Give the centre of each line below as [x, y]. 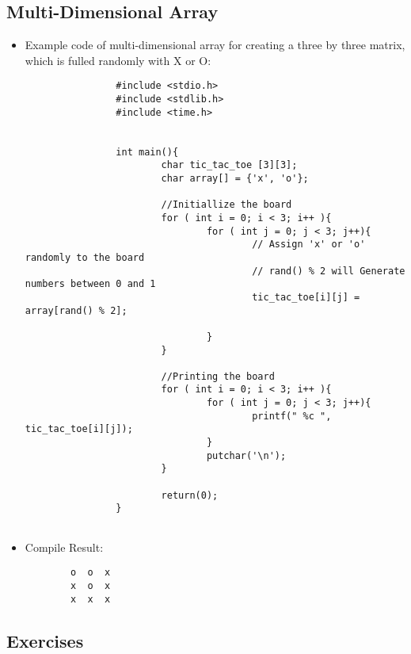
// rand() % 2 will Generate [329, 271]
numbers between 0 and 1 [90, 284]
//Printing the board [218, 376]
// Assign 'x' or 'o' [309, 245]
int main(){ [147, 152]
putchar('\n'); [246, 455]
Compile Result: [64, 547]
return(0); [190, 495]
